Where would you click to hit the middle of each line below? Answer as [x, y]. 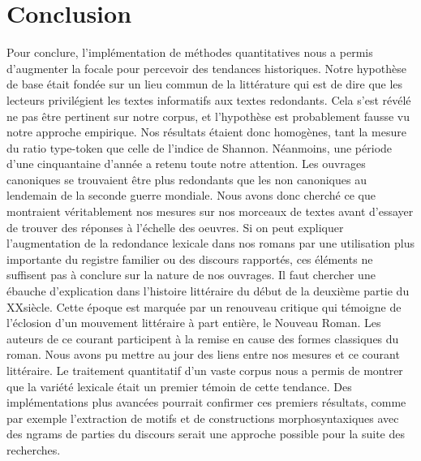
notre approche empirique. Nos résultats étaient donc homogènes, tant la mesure [206, 132]
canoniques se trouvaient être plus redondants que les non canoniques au [187, 179]
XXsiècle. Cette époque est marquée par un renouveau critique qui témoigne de [204, 306]
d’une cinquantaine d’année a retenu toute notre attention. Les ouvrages [186, 164]
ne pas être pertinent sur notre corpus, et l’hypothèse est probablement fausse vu [208, 116]
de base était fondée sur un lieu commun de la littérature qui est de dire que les [205, 84]
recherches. [34, 449]
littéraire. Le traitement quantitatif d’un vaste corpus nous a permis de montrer [205, 370]
